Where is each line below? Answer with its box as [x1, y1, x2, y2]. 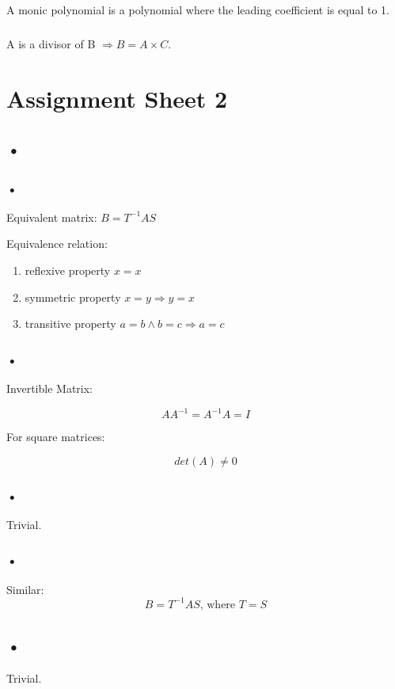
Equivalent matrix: [6, 208, 97, 225]
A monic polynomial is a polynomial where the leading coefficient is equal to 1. [6, 2, 389, 18]
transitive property [25, 315, 116, 332]
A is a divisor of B [6, 35, 96, 51]
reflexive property [25, 262, 111, 279]
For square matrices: [6, 428, 105, 445]
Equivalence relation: [6, 235, 108, 252]
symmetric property [25, 288, 121, 305]
